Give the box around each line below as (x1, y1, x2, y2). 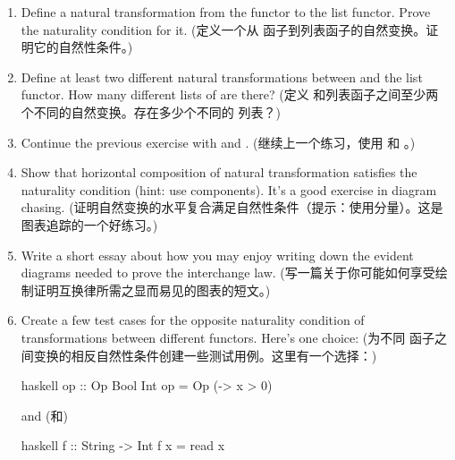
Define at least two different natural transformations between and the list (21, 67, 423, 86)
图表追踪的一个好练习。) (21, 215, 158, 234)
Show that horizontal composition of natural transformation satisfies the (21, 163, 417, 182)
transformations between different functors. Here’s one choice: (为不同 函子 (21, 328, 434, 346)
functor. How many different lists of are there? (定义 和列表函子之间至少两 (21, 85, 439, 104)
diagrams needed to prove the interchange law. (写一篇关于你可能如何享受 (21, 263, 435, 282)
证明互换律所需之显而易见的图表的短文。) (33, 280, 271, 299)
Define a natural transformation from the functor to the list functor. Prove (21, 3, 431, 21)
